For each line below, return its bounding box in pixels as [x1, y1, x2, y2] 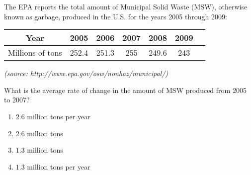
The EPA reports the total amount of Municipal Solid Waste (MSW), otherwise [4, 1, 248, 11]
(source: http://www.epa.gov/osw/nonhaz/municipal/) [4, 68, 168, 79]
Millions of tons [8, 47, 62, 59]
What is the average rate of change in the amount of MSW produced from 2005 [4, 85, 247, 95]
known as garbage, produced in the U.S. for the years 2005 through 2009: [4, 11, 227, 21]
